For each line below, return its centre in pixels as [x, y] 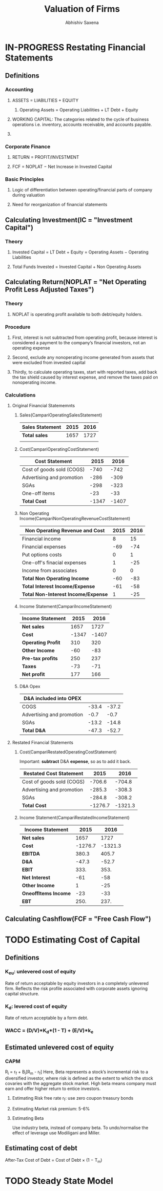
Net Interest [36, 878]
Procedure [18, 327]
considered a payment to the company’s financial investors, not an [79, 342]
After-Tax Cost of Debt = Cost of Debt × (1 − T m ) [54, 1160]
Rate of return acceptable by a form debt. [47, 1018]
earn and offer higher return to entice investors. [53, 1088]
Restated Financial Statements [43, 743]
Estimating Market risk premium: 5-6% [51, 1108]
